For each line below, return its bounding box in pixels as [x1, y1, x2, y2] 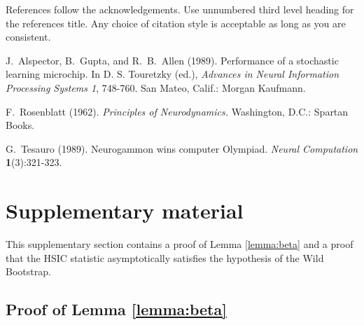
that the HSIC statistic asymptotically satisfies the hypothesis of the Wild [6, 250, 324, 265]
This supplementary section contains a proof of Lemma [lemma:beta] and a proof [6, 237, 353, 251]
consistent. [6, 29, 51, 44]
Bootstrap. [6, 264, 51, 279]
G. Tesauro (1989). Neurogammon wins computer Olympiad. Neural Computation [6, 141, 358, 155]
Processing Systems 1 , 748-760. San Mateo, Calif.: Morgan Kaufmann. [6, 80, 306, 95]
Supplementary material [6, 196, 244, 225]
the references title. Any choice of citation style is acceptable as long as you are [6, 15, 346, 30]
